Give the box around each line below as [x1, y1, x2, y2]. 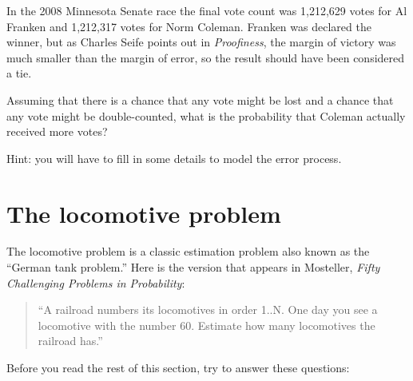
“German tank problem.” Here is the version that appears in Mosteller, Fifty [6, 259, 380, 276]
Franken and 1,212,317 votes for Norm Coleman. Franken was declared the [6, 18, 371, 34]
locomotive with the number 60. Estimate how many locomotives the [38, 316, 375, 333]
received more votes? [6, 123, 108, 140]
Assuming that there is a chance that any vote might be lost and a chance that [6, 91, 394, 108]
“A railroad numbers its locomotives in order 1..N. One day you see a [38, 301, 378, 318]
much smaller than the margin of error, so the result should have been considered [6, 49, 405, 65]
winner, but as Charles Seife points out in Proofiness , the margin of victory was [6, 34, 396, 50]
